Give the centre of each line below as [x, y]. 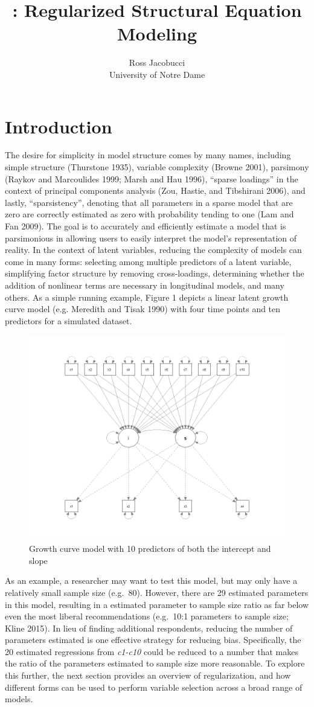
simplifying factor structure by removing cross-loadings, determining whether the [155, 273]
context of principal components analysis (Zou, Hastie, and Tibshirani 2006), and [155, 190]
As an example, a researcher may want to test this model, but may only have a [151, 581]
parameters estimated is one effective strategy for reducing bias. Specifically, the [153, 640]
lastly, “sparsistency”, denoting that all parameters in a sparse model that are [149, 202]
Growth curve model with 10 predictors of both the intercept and [150, 549]
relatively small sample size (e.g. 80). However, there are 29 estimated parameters [157, 592]
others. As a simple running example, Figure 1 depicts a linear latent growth [147, 297]
